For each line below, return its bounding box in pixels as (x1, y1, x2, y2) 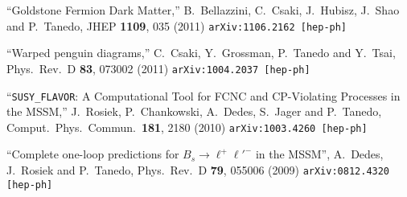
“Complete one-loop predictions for (6, 146, 179, 162)
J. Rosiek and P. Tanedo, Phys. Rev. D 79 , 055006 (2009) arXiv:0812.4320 (6, 162, 390, 178)
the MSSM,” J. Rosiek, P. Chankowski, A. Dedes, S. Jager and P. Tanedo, (6, 103, 382, 120)
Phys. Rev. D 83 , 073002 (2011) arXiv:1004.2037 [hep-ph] (6, 60, 310, 76)
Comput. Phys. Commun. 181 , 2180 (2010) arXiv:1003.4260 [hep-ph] (6, 118, 368, 135)
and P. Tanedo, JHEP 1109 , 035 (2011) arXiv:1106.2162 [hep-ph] (6, 17, 347, 34)
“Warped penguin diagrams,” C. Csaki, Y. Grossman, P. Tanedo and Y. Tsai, (6, 44, 396, 61)
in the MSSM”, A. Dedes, (255, 146, 384, 162)
